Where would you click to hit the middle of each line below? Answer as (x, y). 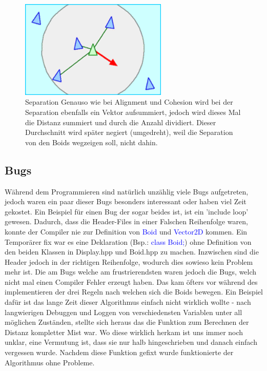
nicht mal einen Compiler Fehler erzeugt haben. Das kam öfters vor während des (131, 281)
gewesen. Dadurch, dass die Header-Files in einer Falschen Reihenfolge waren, (126, 221)
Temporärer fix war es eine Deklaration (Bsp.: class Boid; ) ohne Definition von (128, 241)
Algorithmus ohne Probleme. (50, 362)
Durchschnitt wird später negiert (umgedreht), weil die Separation (129, 132)
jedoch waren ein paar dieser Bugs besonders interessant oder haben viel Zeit (126, 201)
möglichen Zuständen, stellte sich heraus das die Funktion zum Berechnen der (127, 322)
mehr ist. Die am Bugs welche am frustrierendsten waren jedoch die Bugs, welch (131, 272)
